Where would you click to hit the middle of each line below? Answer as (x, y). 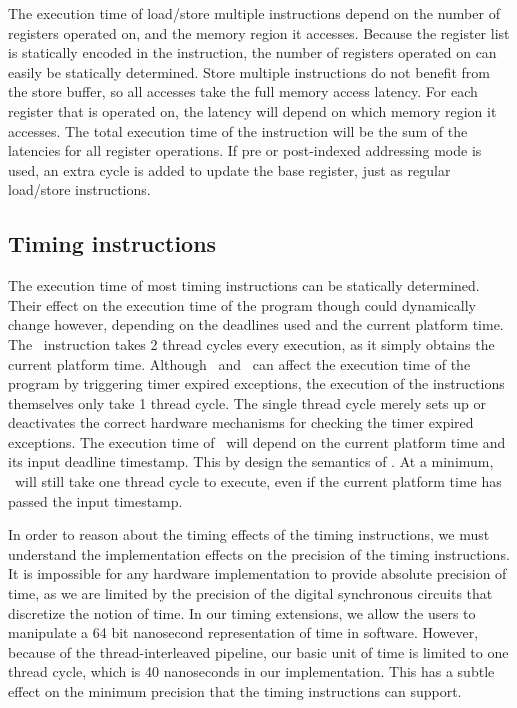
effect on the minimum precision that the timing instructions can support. (235, 691)
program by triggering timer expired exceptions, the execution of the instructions (256, 383)
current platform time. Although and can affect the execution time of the (239, 363)
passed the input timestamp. (95, 500)
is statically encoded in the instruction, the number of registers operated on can (252, 52)
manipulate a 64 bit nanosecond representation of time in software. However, (243, 632)
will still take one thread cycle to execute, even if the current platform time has (258, 481)
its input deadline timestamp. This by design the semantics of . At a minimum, (251, 461)
